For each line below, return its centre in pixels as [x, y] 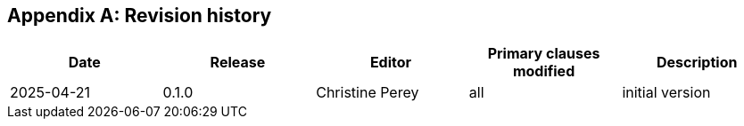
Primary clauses [544, 54]
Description [697, 63]
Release [238, 63]
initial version [666, 93]
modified [544, 71]
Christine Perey [368, 93]
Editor [391, 63]
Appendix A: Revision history [140, 16]
